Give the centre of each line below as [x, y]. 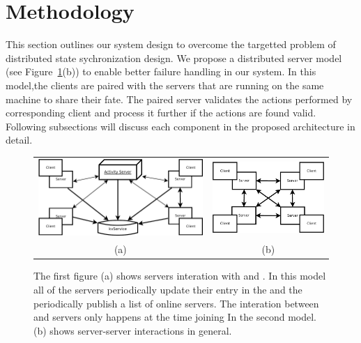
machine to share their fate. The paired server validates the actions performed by [179, 99]
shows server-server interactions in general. [141, 330]
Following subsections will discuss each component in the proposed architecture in [180, 126]
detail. [19, 140]
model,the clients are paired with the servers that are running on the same [165, 85]
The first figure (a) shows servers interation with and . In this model [180, 276]
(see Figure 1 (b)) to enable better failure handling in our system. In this [161, 71]
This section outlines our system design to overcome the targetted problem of [171, 44]
